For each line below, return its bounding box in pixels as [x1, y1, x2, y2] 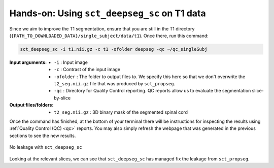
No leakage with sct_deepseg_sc [9, 144, 82, 150]
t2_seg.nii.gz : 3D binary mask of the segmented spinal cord [54, 109, 188, 115]
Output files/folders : [9, 102, 54, 108]
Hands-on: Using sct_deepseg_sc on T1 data [9, 8, 206, 19]
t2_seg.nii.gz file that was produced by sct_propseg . [54, 81, 175, 87]
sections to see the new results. [9, 132, 76, 139]
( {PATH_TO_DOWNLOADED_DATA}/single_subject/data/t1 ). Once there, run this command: [9, 32, 209, 39]
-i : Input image [54, 59, 88, 65]
